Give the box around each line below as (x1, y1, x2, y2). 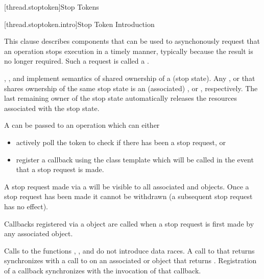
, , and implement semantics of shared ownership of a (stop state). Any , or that (4, 72, 255, 83)
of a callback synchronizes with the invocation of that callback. (4, 265, 201, 275)
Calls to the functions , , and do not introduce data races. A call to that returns (4, 245, 255, 256)
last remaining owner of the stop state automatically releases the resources (4, 93, 237, 103)
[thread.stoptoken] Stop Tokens (4, 2, 99, 12)
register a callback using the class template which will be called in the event (16, 154, 254, 164)
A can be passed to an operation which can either (4, 120, 160, 130)
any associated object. (4, 228, 73, 239)
